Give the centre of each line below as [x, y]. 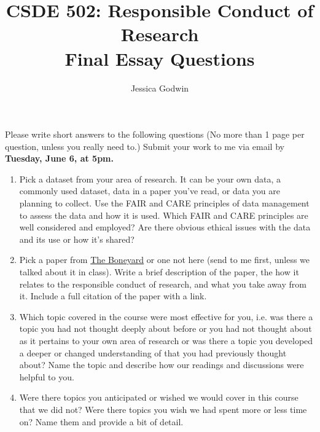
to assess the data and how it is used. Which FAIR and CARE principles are [164, 215]
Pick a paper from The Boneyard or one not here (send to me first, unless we [165, 260]
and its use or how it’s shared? [77, 239]
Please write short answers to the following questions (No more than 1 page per [155, 134]
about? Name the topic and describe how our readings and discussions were [162, 365]
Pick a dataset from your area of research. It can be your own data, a [150, 179]
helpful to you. [47, 376]
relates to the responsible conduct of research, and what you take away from [163, 284]
